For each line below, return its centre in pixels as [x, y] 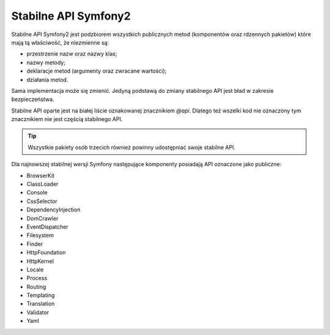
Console [37, 193]
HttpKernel [40, 261]
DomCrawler [42, 218]
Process [37, 278]
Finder [35, 244]
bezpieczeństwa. [33, 99]
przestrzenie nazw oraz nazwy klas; [72, 54]
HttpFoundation [46, 252]
